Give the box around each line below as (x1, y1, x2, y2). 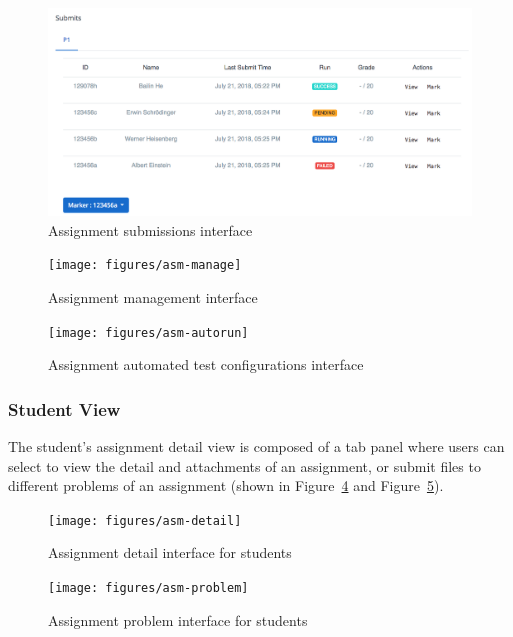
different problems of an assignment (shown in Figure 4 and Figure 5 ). (8, 475, 444, 496)
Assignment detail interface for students (48, 542, 292, 563)
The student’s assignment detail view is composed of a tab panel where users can (8, 435, 505, 456)
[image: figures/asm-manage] (48, 258, 242, 273)
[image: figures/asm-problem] (48, 581, 249, 595)
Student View (8, 396, 121, 421)
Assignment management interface (48, 286, 258, 307)
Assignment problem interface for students (48, 609, 308, 630)
